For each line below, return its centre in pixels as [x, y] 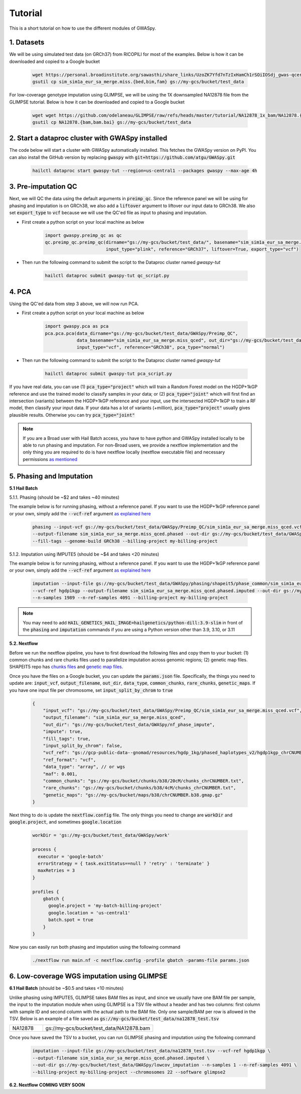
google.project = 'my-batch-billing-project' [105, 906]
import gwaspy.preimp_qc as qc [84, 235]
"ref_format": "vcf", [69, 760]
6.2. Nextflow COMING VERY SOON [47, 1085]
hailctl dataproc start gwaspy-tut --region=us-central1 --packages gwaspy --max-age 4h [145, 170]
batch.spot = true [71, 920]
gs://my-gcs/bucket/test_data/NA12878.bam [98, 1028]
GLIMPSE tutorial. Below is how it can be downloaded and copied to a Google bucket [97, 102]
